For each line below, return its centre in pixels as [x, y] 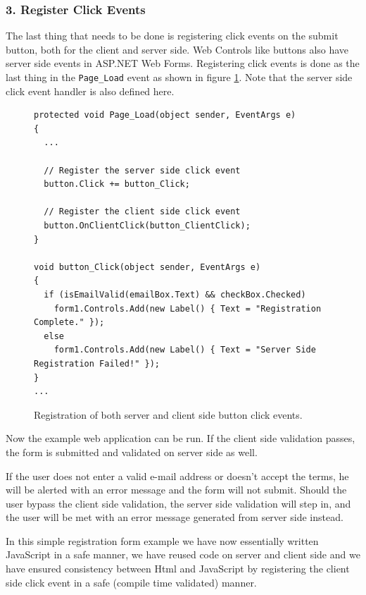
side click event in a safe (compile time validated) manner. [131, 582]
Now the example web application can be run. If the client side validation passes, [181, 438]
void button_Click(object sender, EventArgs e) [147, 267]
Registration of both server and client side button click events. [168, 414]
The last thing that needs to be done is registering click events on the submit [172, 36]
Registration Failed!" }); [97, 363]
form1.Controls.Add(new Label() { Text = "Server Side [185, 350]
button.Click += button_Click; [117, 184]
